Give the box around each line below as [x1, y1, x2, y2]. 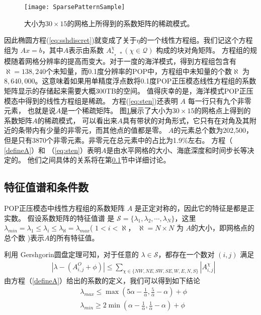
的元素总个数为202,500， [173, 125, 253, 135]
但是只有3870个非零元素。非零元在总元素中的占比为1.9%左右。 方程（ [4, 135, 233, 145]
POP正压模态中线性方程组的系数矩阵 [4, 203, 125, 213]
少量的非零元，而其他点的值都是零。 [46, 125, 166, 135]
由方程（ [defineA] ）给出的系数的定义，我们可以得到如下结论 [4, 275, 201, 285]
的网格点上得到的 [194, 105, 251, 116]
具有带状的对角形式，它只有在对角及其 [122, 115, 249, 125]
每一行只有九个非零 [188, 95, 251, 106]
